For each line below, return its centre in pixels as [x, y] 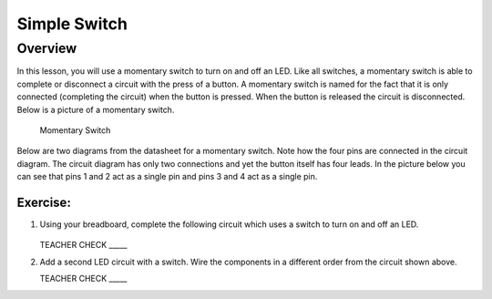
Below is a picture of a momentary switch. [96, 109]
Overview [47, 48]
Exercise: [44, 202]
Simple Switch [72, 24]
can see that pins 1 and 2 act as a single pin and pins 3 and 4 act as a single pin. [167, 177]
